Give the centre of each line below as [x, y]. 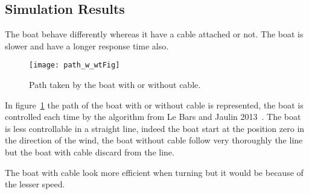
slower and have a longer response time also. [87, 45]
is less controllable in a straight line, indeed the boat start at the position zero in [155, 128]
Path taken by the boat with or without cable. [115, 85]
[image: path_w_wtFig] [75, 65]
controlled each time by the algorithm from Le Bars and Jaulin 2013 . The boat [153, 117]
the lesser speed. [35, 184]
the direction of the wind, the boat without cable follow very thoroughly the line [154, 140]
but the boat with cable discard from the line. [90, 152]
